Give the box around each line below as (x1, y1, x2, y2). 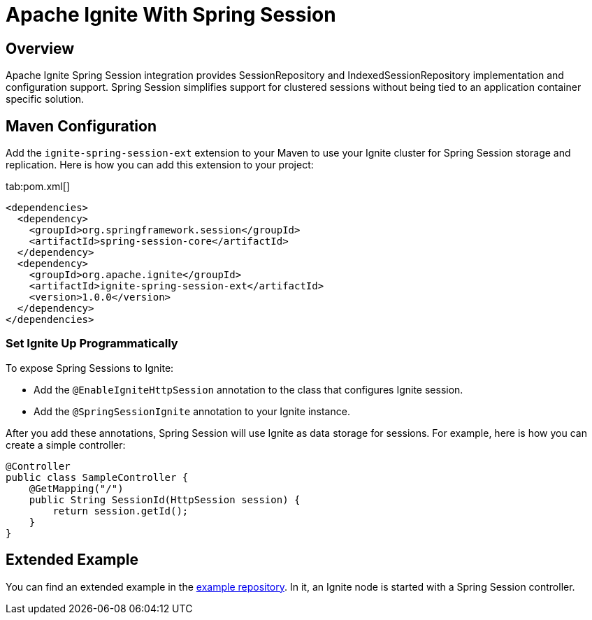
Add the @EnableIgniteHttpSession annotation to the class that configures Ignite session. (34, 383, 463, 396)
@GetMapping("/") (29, 482, 124, 494)
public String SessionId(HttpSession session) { (29, 493, 301, 505)
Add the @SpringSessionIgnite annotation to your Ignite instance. (34, 405, 350, 417)
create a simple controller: (6, 438, 126, 451)
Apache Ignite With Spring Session (6, 3, 336, 27)
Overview (6, 39, 75, 57)
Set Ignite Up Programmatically (6, 336, 178, 351)
